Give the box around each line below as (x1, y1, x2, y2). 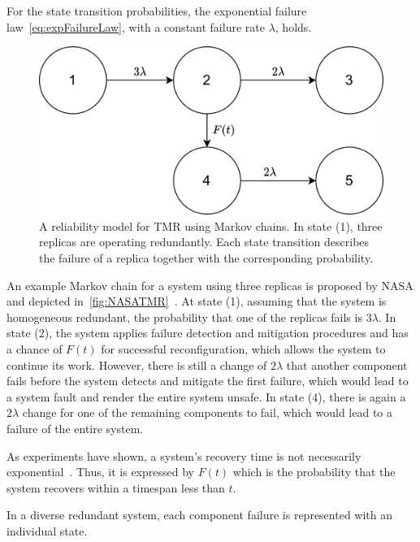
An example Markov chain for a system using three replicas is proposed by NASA (6, 276, 414, 293)
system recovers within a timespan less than (6, 479, 225, 496)
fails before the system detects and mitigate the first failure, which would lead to (6, 372, 409, 389)
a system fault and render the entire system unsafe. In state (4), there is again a (6, 388, 406, 405)
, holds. (275, 18, 312, 35)
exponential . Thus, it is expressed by (6, 463, 194, 480)
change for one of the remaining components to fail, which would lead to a (22, 404, 392, 421)
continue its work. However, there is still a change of (6, 356, 267, 373)
